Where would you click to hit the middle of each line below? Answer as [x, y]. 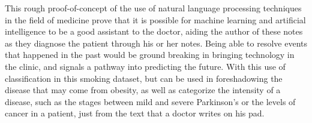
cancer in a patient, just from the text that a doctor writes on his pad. [135, 113]
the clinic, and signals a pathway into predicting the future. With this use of [145, 66]
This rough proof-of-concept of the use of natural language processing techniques [153, 8]
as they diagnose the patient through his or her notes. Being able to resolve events [156, 43]
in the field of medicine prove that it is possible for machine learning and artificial [155, 19]
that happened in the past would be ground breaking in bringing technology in [150, 55]
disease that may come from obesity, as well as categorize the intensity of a [143, 90]
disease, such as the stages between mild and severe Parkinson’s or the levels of [150, 101]
